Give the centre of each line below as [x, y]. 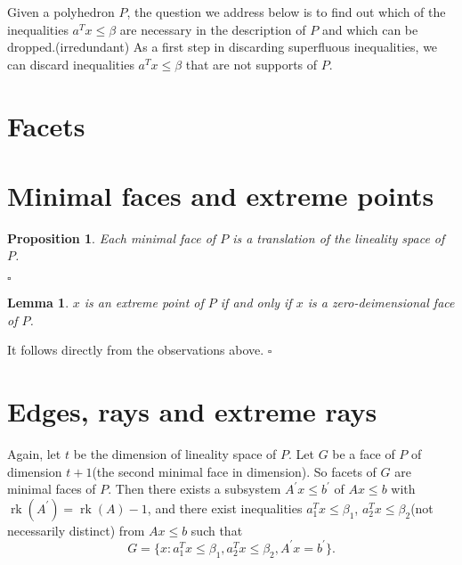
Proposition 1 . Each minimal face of [112, 237]
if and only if [256, 303]
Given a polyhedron [61, 12]
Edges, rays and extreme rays [192, 411]
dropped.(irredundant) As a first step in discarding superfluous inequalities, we [223, 47]
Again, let [34, 453]
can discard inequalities [71, 64]
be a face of [364, 453]
